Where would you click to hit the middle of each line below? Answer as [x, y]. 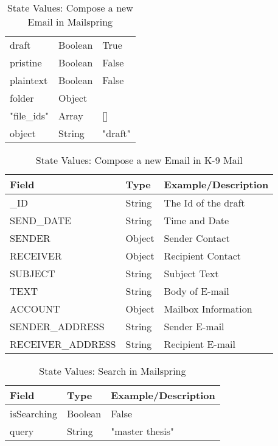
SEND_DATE [40, 220]
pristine [26, 62]
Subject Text [191, 273]
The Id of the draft [204, 203]
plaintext [29, 80]
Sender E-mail [194, 326]
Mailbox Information [208, 309]
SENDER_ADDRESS [57, 326]
